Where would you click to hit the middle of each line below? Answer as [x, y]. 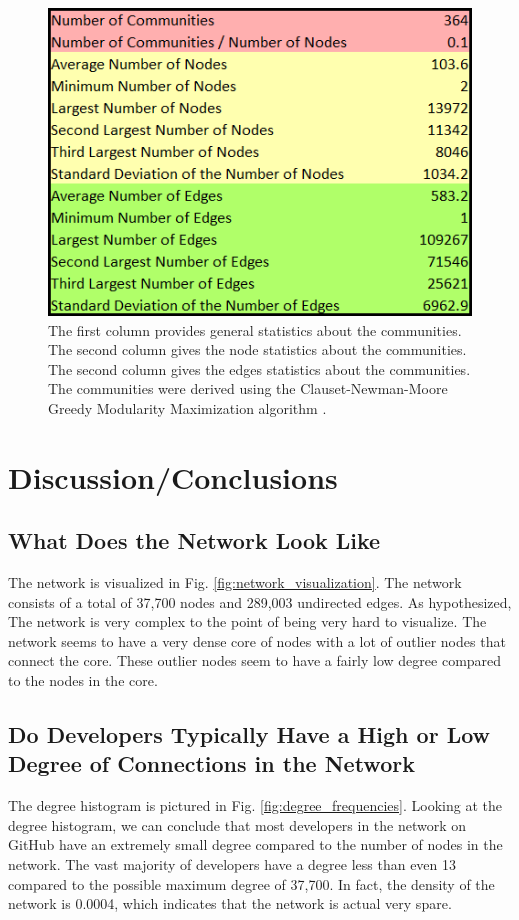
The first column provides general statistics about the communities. [255, 329]
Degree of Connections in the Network [211, 763]
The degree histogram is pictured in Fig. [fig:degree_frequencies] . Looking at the [255, 805]
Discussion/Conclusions [173, 476]
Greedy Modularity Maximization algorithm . [187, 407]
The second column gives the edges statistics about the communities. [259, 368]
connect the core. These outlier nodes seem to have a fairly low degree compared [255, 660]
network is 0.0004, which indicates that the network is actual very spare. [230, 903]
